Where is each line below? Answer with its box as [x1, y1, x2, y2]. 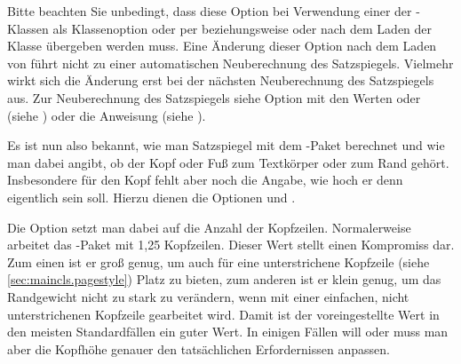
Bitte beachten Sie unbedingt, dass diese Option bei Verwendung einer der [7, 2, 412, 20]
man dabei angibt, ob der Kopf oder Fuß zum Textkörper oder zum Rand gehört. [7, 153, 449, 171]
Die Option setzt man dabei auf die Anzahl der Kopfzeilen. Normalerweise [7, 218, 411, 236]
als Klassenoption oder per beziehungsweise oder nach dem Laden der [52, 19, 433, 37]
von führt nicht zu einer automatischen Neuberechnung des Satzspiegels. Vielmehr [7, 53, 454, 72]
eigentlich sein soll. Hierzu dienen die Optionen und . [7, 187, 296, 206]
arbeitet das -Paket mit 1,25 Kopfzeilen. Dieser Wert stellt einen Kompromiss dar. [7, 235, 455, 254]
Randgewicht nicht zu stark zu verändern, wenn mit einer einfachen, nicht [7, 287, 409, 305]
